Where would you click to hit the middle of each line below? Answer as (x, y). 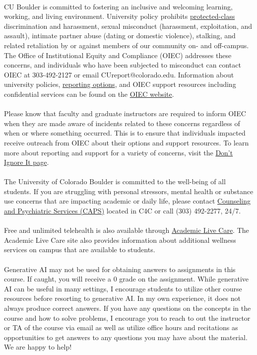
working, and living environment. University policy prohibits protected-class (120, 16)
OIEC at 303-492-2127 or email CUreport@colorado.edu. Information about (119, 74)
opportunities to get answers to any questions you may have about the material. (126, 337)
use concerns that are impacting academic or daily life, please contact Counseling (128, 201)
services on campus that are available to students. (80, 249)
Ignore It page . (27, 162)
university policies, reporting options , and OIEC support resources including (120, 84)
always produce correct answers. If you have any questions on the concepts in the (128, 308)
